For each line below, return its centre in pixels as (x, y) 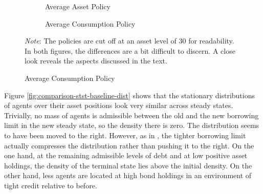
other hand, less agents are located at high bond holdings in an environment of (128, 175)
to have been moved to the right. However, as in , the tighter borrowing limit (125, 135)
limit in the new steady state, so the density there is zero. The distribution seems (132, 125)
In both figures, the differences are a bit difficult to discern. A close (130, 50)
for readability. (211, 41)
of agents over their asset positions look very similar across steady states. (119, 105)
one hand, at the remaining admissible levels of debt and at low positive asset (126, 155)
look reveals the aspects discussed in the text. (96, 61)
